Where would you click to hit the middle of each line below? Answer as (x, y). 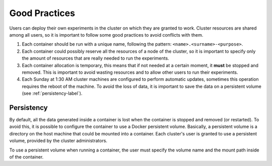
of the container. (26, 157)
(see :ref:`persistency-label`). (52, 93)
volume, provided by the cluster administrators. (58, 141)
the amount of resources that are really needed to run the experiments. (95, 58)
